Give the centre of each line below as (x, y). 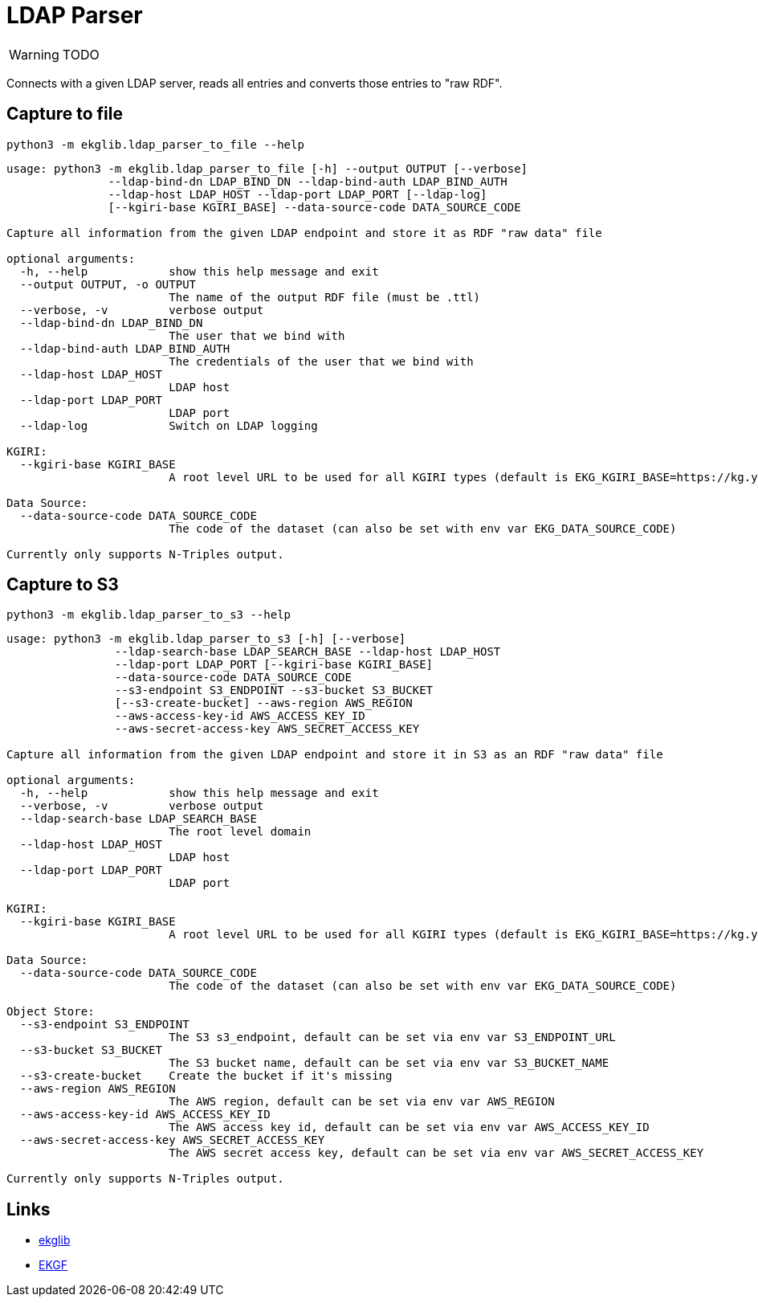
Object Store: (51, 1012)
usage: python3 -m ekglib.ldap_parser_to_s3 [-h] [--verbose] (206, 639)
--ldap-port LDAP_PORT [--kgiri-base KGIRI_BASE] (274, 665)
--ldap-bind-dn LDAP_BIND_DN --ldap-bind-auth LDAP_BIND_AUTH (308, 181)
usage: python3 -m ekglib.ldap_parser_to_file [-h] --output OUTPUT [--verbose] (267, 168)
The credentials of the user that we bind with (321, 361)
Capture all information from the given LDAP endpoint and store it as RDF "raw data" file (304, 233)
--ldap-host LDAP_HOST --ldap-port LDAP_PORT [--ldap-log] (297, 194)
